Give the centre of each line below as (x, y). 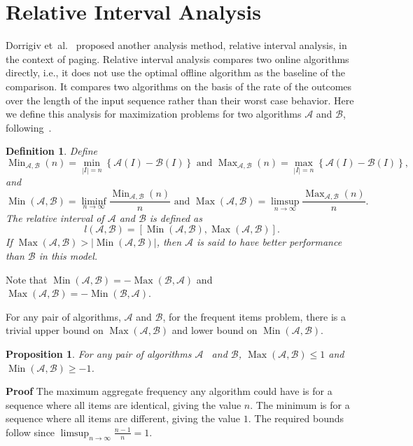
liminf (94, 201)
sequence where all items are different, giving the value (123, 418)
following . (29, 127)
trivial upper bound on (55, 330)
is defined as (176, 217)
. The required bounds (296, 418)
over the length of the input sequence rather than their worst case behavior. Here (180, 100)
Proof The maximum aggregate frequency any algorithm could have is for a (169, 391)
